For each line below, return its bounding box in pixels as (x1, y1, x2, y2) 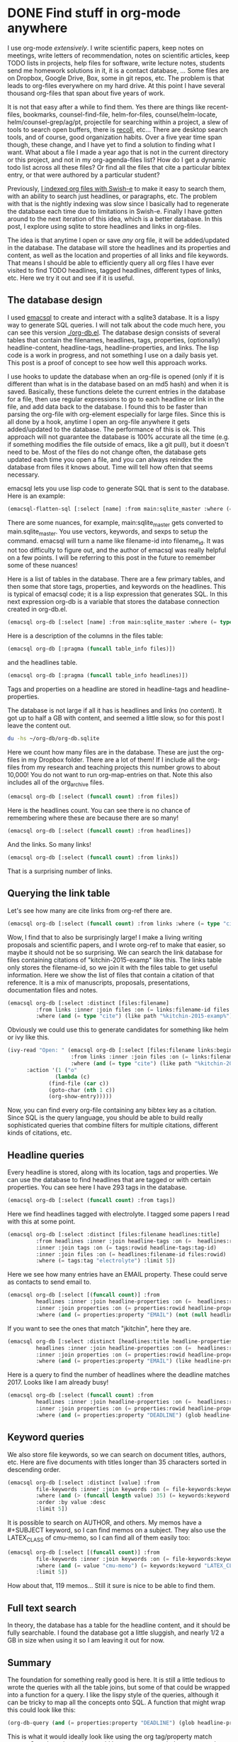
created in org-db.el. (7, 605, 68, 614)
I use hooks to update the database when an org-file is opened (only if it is (7, 372, 225, 381)
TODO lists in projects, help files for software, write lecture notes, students (7, 58, 225, 67)
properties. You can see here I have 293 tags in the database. (7, 1183, 188, 1191)
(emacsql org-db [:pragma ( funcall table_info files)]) (7, 645, 176, 652)
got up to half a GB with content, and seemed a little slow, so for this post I (7, 713, 225, 722)
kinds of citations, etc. (7, 1128, 72, 1137)
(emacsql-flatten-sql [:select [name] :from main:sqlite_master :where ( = (7, 505, 233, 512)
